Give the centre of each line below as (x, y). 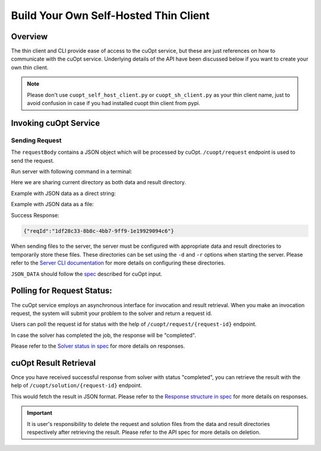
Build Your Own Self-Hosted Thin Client (110, 15)
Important (40, 413)
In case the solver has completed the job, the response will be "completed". (103, 335)
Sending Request (36, 140)
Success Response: (35, 215)
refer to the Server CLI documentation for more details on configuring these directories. (118, 263)
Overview (29, 37)
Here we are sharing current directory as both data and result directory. (99, 182)
